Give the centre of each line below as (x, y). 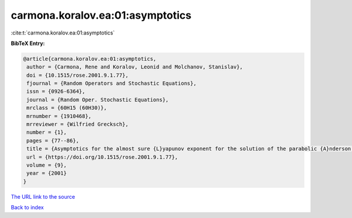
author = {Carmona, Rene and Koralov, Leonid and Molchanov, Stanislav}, (135, 67)
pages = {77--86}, (53, 141)
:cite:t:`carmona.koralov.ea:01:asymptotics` (63, 33)
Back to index (27, 207)
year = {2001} (47, 173)
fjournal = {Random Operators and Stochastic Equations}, (111, 84)
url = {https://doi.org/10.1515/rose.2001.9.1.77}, (102, 157)
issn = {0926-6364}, (56, 91)
